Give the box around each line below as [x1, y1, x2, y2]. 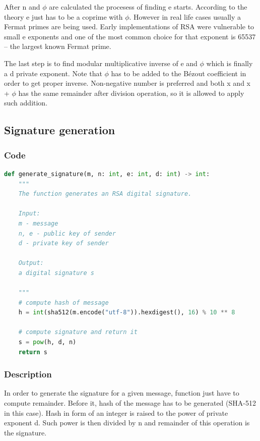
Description [4, 368, 52, 380]
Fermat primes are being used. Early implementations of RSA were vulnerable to [4, 21, 254, 32]
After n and [4, 2, 40, 12]
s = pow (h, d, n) [18, 339, 77, 346]
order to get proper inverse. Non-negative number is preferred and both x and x [4, 78, 250, 88]
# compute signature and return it [18, 328, 138, 336]
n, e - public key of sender [18, 230, 116, 237]
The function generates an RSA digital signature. [18, 190, 192, 198]
